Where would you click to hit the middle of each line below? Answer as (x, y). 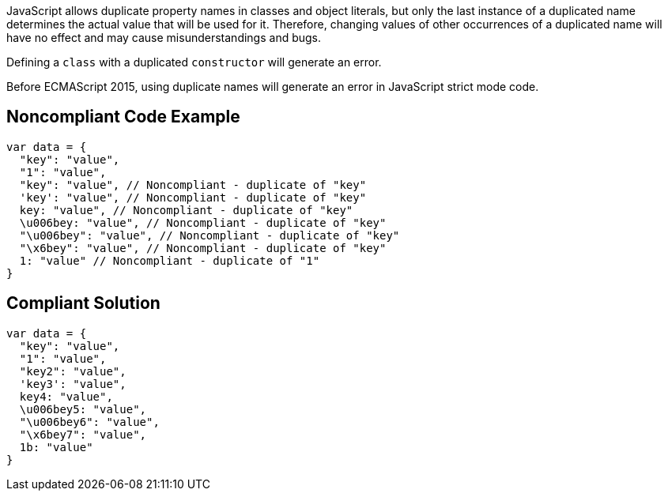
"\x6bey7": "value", (83, 434)
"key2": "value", (73, 371)
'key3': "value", (73, 384)
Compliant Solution (83, 303)
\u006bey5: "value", (83, 409)
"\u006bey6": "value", (89, 422)
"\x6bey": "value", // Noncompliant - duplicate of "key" (203, 248)
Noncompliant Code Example (123, 117)
